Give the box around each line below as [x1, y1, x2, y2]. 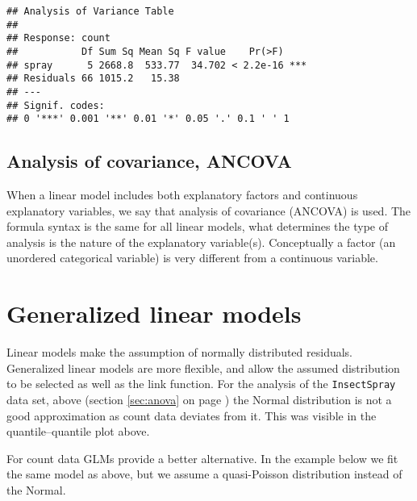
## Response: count [6, 32, 111, 44]
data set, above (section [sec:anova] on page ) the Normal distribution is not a [6, 391, 392, 408]
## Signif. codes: [6, 99, 105, 111]
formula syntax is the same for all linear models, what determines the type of [6, 218, 389, 235]
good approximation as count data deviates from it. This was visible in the [6, 407, 377, 424]
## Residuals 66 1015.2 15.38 [6, 73, 180, 85]
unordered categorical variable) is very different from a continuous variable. [6, 249, 378, 266]
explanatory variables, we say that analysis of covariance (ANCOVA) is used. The [6, 202, 411, 219]
